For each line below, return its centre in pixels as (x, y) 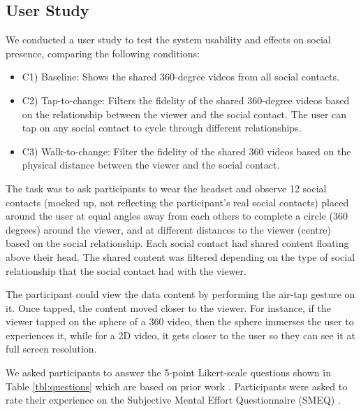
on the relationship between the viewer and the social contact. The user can (184, 114)
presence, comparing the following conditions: (103, 53)
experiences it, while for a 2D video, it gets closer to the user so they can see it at (180, 335)
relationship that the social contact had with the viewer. (126, 270)
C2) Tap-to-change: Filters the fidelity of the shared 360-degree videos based (186, 100)
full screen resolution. (51, 349)
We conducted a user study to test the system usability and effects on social (168, 40)
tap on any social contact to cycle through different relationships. (162, 128)
